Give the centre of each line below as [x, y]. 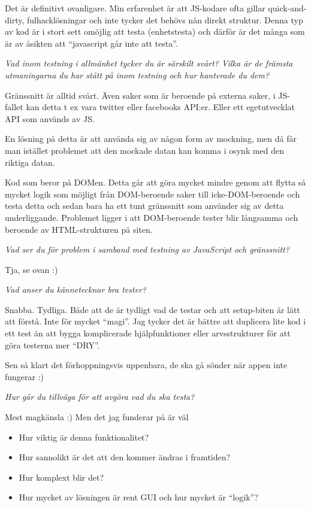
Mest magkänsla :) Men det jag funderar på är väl [97, 417]
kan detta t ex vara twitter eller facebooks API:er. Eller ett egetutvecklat [161, 107]
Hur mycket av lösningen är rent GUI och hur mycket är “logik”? [138, 497]
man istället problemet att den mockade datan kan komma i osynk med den [145, 150]
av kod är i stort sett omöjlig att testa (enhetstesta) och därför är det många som [155, 31]
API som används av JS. [50, 118]
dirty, [15, 19]
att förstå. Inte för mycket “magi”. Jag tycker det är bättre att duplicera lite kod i [155, 321]
